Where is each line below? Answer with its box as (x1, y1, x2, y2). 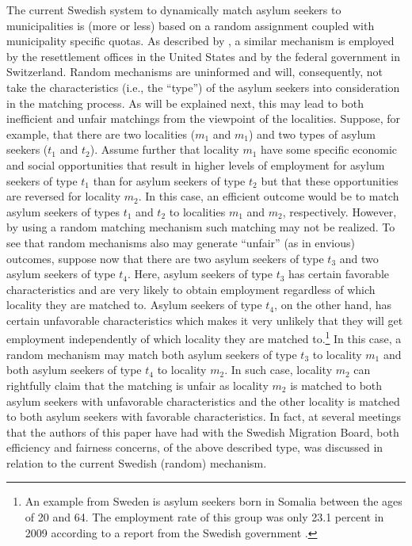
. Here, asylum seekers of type (127, 265, 273, 282)
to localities (169, 203, 226, 220)
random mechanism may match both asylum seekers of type (6, 346, 297, 362)
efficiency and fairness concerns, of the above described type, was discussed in (6, 439, 383, 456)
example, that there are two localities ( (6, 125, 196, 142)
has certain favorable (288, 265, 390, 282)
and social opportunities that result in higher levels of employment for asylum (6, 156, 385, 173)
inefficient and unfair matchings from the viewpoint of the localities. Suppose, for (6, 110, 400, 127)
